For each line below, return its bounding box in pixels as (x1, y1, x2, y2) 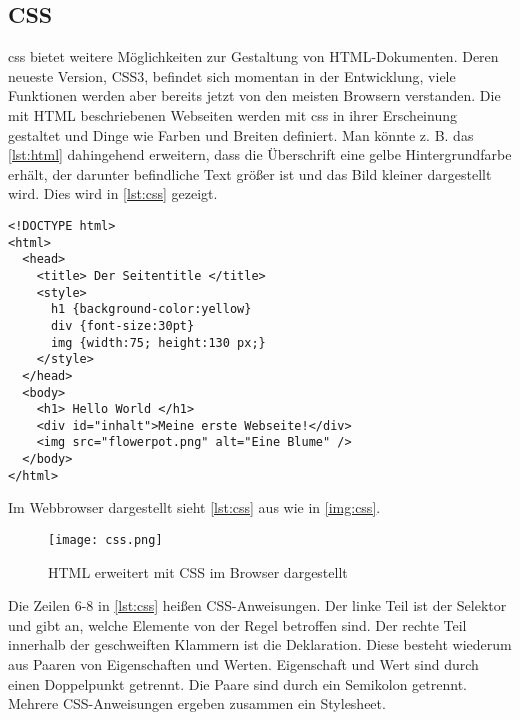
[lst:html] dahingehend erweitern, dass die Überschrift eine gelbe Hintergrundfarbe (8, 144, 512, 165)
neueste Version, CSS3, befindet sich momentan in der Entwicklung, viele (8, 65, 456, 86)
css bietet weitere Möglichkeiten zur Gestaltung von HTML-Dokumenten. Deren (8, 46, 499, 67)
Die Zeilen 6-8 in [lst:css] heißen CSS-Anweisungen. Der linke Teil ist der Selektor (8, 595, 507, 616)
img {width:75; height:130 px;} (50, 335, 266, 350)
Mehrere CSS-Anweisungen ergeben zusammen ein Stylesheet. (8, 693, 386, 714)
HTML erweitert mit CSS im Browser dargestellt (48, 561, 348, 582)
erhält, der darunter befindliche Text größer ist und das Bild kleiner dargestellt (8, 163, 492, 184)
